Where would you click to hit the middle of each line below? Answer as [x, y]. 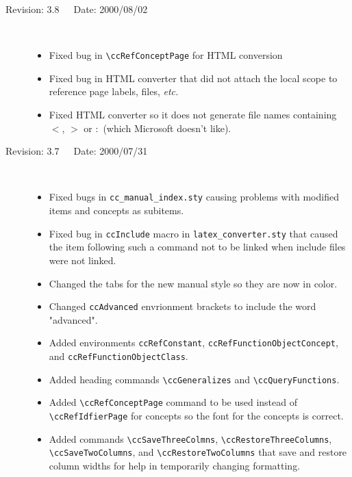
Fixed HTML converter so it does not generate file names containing [193, 115]
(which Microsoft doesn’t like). [167, 128]
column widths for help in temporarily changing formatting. [175, 465]
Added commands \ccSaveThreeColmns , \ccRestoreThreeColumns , [190, 438]
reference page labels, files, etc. [114, 91]
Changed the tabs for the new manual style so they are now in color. [193, 283]
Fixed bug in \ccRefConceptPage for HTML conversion [166, 55]
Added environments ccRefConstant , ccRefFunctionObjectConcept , [193, 343]
